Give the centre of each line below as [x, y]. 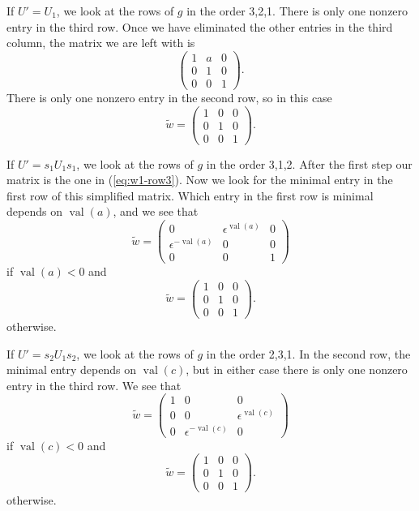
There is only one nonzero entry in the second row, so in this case [169, 97]
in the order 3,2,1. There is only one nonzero [297, 11]
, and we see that [156, 211]
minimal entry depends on [71, 369]
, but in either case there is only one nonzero [297, 369]
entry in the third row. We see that [94, 385]
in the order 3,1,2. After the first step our [309, 163]
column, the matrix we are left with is [101, 43]
